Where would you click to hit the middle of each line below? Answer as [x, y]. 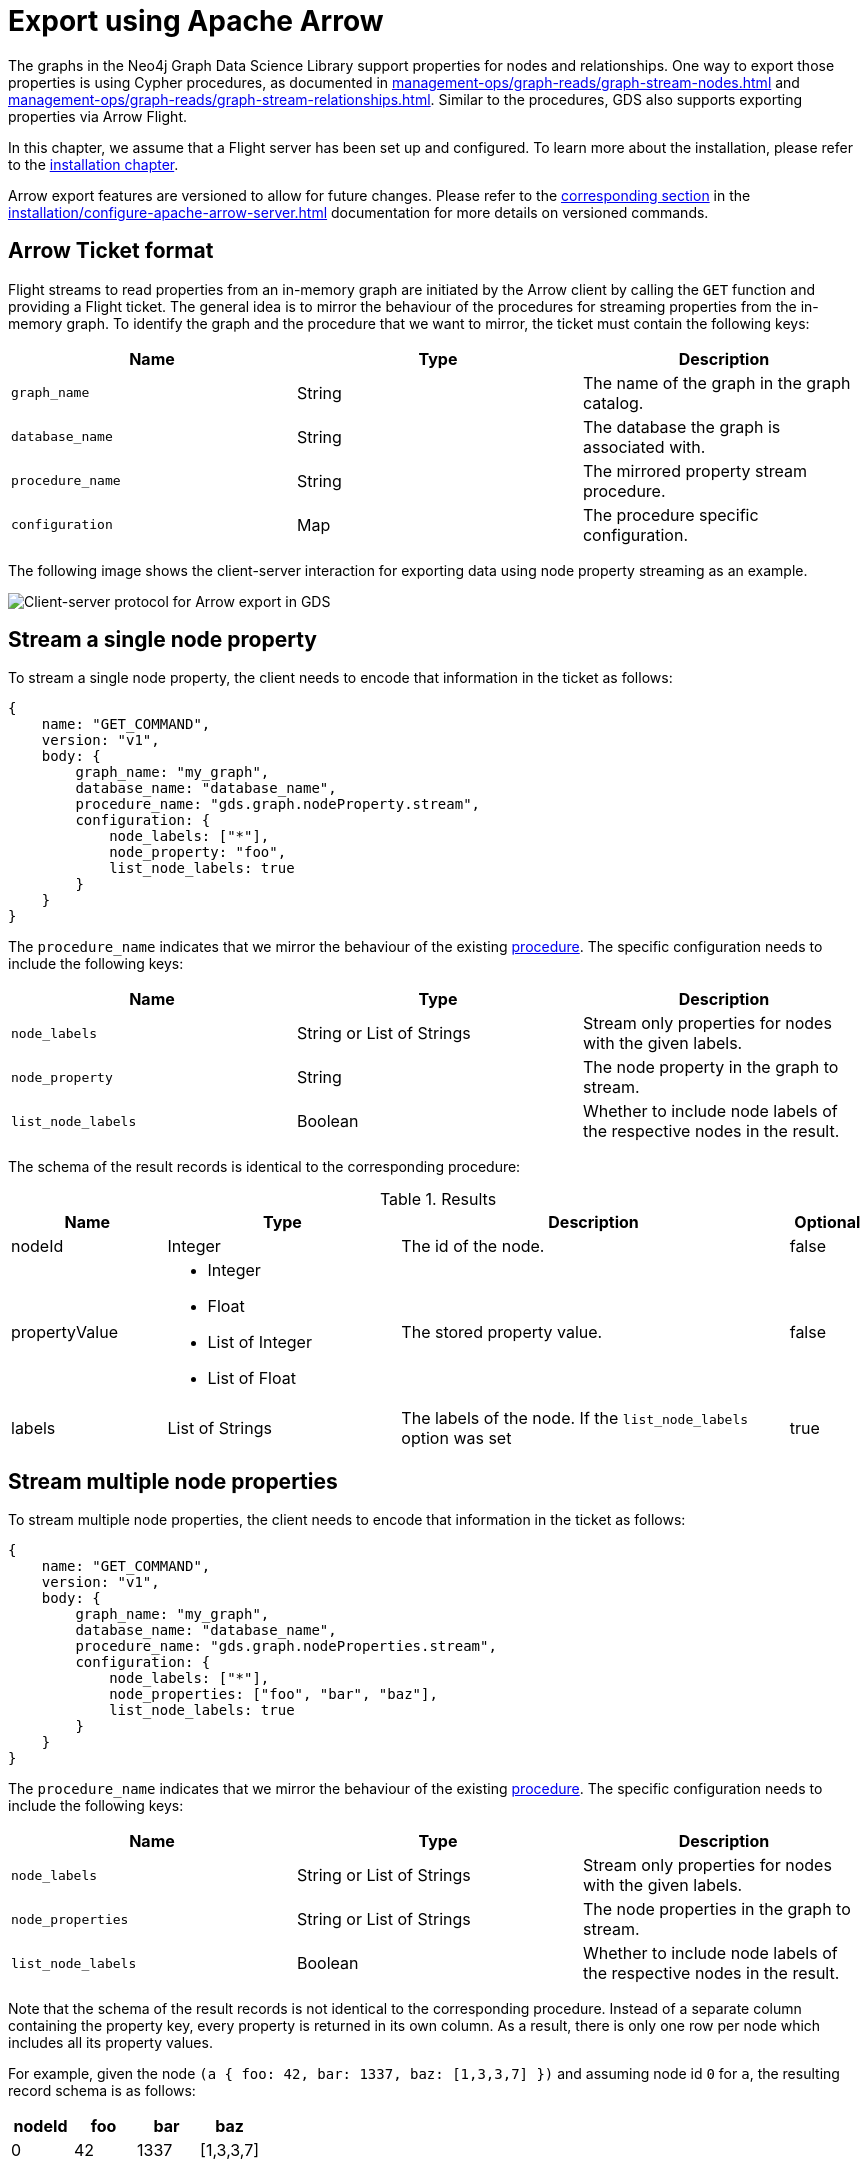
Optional [827, 1222]
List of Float [251, 1378]
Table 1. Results [438, 1199]
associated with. [644, 446]
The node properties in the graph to [716, 1909]
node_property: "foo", [198, 852]
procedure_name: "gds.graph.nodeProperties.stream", [286, 1646]
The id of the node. [473, 1246]
